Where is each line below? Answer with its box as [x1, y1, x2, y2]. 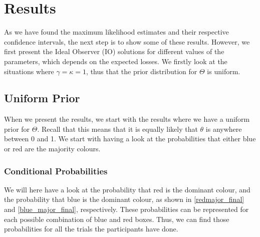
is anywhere [205, 123, 242, 134]
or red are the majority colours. [4, 143, 101, 154]
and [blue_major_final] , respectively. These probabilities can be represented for [4, 204, 249, 214]
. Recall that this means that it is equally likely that [37, 123, 198, 134]
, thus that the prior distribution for [86, 66, 197, 76]
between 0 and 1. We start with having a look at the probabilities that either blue [4, 133, 256, 144]
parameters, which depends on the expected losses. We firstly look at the [4, 56, 227, 66]
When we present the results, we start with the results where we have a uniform [4, 114, 250, 124]
